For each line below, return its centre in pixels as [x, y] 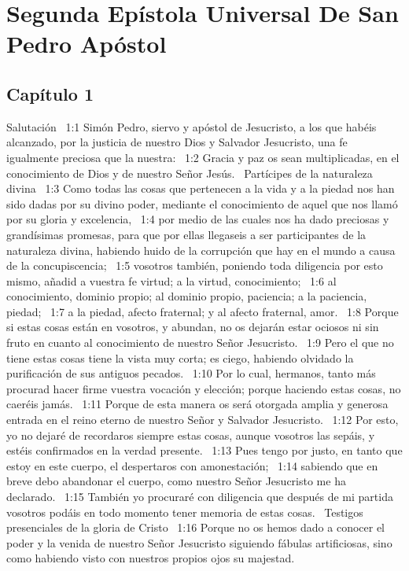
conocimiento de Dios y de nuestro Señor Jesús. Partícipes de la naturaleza [190, 173]
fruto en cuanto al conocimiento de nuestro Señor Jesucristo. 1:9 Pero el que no [200, 343]
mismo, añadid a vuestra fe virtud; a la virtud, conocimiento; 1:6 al [171, 280]
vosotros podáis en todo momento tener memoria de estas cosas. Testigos [185, 512]
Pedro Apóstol [87, 44]
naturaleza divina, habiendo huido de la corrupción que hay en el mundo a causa [201, 250]
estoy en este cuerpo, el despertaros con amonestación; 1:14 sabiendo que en [192, 465]
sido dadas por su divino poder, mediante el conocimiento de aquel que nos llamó [202, 203]
